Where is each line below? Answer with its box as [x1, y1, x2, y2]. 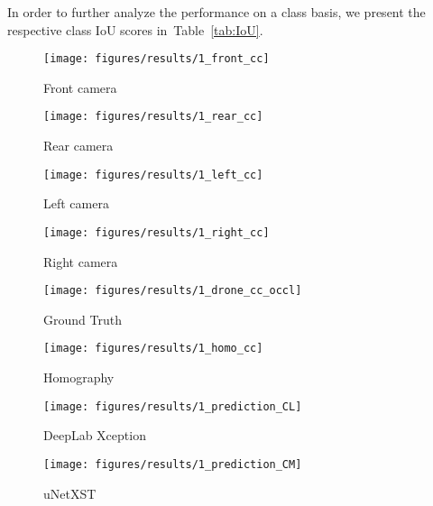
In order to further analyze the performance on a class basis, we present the [7, 3, 426, 21]
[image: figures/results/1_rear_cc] [43, 110, 263, 124]
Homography [43, 368, 115, 387]
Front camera [43, 78, 117, 97]
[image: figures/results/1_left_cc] [43, 168, 263, 181]
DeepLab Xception [43, 426, 146, 445]
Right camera [43, 252, 118, 271]
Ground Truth [43, 309, 122, 328]
